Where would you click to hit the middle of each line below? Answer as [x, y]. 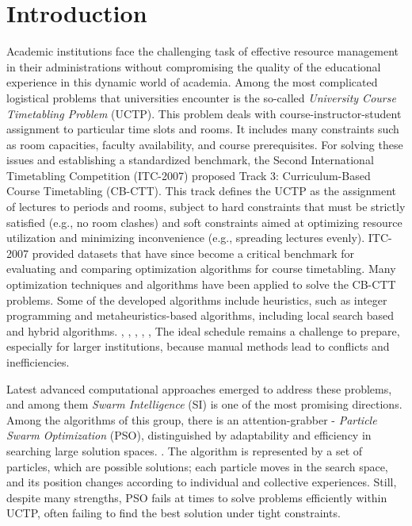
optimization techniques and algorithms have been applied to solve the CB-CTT [201, 284]
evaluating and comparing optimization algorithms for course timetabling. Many [201, 269]
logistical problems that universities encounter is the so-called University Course [201, 97]
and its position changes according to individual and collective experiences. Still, [202, 482]
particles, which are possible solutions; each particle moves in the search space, [197, 466]
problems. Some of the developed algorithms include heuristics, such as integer [197, 299]
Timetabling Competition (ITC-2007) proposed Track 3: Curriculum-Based [189, 175]
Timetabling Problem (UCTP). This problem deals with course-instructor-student [204, 113]
